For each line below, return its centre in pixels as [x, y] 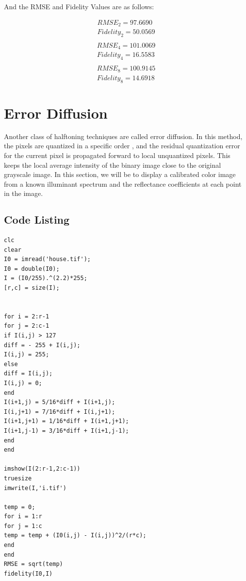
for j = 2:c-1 [27, 326]
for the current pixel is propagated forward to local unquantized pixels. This [117, 155]
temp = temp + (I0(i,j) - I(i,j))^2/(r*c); [75, 536]
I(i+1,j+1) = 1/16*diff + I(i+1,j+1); [66, 421]
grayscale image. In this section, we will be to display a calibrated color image [120, 174]
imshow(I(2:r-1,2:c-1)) [42, 469]
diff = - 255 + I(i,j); [42, 345]
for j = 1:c [23, 526]
